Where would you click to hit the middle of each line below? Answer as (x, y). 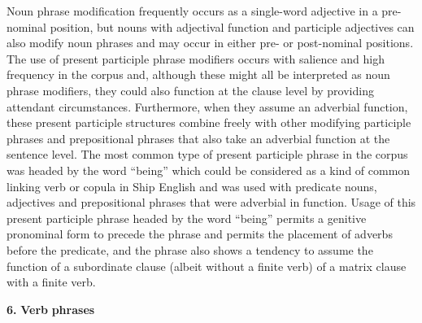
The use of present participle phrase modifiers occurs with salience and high (196, 58)
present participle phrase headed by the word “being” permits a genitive (187, 218)
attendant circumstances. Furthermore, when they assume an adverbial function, (207, 106)
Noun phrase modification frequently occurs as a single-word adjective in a (192, 11)
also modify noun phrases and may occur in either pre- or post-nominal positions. (210, 43)
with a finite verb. (51, 282)
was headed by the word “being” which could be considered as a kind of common (209, 170)
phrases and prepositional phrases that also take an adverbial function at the (198, 138)
